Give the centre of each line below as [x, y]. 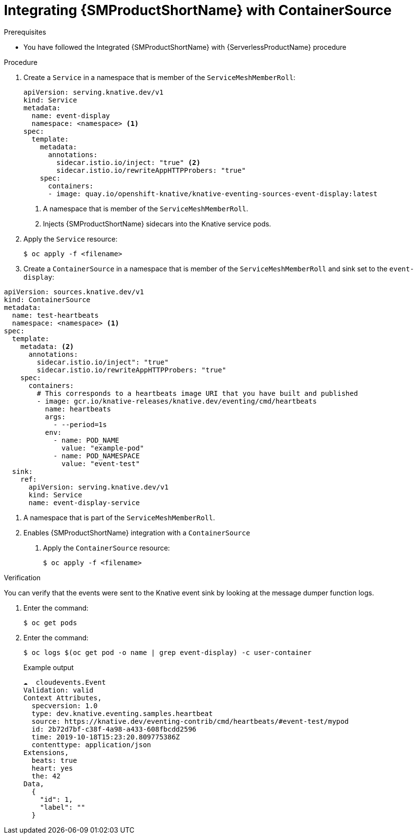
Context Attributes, [63, 698]
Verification [22, 577]
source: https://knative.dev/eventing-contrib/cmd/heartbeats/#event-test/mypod [190, 721]
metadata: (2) [47, 346]
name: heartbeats [78, 409]
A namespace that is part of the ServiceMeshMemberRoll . [119, 517]
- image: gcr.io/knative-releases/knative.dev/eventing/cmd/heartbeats [177, 401]
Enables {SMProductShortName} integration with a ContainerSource [137, 532]
